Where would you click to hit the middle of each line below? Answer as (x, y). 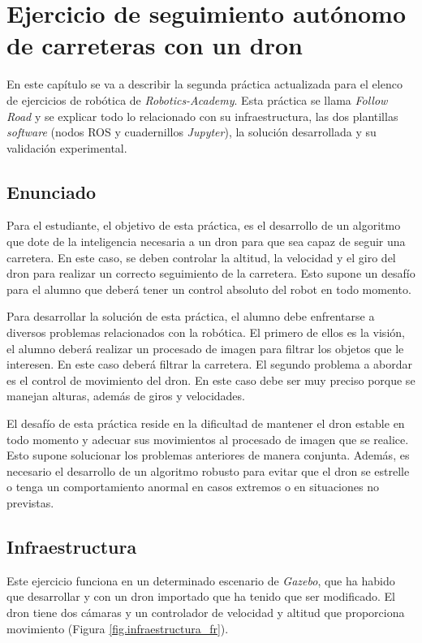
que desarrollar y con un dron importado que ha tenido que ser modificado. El (201, 596)
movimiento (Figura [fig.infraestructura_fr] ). (118, 628)
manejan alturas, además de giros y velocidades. (126, 396)
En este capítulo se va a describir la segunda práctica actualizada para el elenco (205, 84)
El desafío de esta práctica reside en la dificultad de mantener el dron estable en (206, 423)
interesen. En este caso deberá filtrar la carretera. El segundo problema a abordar (210, 364)
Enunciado (52, 191)
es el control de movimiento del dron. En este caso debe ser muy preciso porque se (211, 380)
